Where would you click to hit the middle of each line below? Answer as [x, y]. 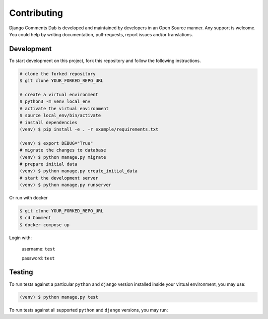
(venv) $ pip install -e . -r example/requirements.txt [89, 129]
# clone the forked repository [58, 74]
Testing [21, 272]
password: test [38, 258]
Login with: [21, 238]
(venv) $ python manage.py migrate [63, 157]
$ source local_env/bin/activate [60, 116]
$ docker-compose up [44, 225]
